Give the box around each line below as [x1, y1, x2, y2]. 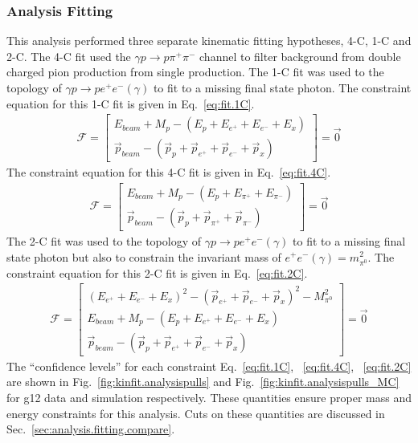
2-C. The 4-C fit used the [6, 47, 131, 64]
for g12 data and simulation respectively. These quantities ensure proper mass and [6, 388, 412, 405]
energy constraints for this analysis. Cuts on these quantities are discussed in [6, 404, 385, 421]
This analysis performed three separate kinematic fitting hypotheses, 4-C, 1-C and [6, 32, 412, 49]
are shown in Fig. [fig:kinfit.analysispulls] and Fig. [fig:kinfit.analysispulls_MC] [6, 373, 400, 390]
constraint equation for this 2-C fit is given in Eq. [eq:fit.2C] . [6, 264, 308, 281]
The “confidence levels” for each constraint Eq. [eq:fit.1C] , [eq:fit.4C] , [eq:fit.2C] [6, 357, 412, 374]
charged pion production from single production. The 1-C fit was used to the [6, 63, 384, 80]
